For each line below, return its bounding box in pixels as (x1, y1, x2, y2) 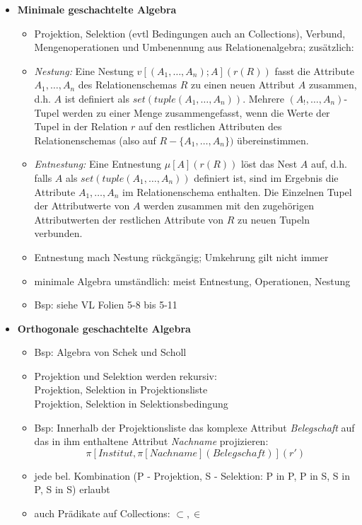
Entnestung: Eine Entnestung (34, 156, 162, 171)
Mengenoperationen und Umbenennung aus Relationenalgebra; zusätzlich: (34, 40, 354, 54)
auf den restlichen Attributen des (138, 119, 282, 134)
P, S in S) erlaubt (34, 482, 110, 497)
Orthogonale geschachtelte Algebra (17, 321, 191, 335)
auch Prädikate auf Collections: (34, 506, 170, 521)
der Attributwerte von (34, 198, 130, 213)
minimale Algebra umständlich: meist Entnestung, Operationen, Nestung (34, 273, 351, 288)
